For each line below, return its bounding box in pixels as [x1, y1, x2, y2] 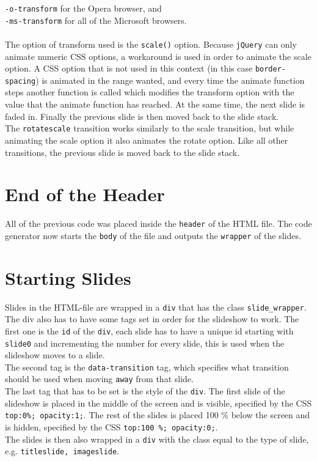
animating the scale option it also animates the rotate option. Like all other [5, 133, 288, 146]
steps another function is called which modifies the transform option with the [5, 86, 294, 98]
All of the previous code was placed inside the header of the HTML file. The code [5, 217, 312, 230]
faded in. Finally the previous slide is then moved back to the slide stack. [5, 109, 279, 122]
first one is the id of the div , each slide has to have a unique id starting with [5, 324, 294, 337]
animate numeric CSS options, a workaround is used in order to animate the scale [5, 50, 312, 62]
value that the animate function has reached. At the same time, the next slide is [5, 98, 305, 111]
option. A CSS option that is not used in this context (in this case [5, 62, 253, 75]
